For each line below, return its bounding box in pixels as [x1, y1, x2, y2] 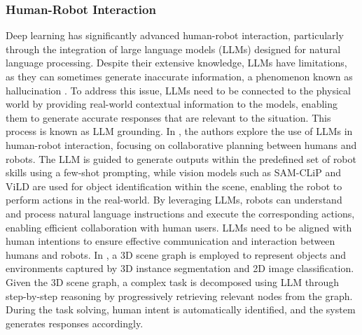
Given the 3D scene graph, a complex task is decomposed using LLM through [6, 274, 339, 289]
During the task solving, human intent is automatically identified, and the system [6, 302, 356, 317]
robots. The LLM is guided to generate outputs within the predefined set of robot [6, 151, 356, 166]
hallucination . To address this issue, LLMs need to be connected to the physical [6, 83, 351, 97]
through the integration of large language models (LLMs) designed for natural [6, 41, 341, 56]
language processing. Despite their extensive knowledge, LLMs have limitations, [6, 55, 347, 70]
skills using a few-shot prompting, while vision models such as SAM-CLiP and [6, 165, 341, 180]
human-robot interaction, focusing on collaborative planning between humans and [6, 137, 357, 152]
